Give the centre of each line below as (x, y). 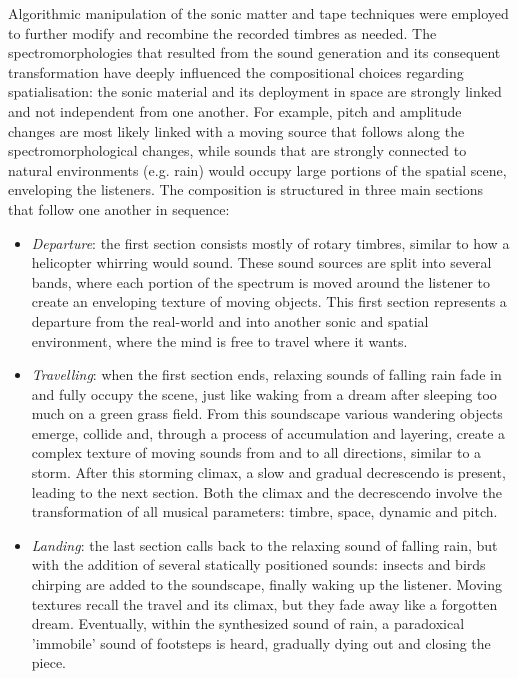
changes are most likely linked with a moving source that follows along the (236, 130)
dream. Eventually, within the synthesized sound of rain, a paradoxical (248, 623)
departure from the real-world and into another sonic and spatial (230, 320)
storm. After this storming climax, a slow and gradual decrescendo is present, (268, 472)
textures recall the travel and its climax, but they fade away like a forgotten (264, 603)
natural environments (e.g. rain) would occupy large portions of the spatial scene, (257, 169)
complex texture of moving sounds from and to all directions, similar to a (256, 452)
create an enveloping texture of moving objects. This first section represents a (269, 301)
